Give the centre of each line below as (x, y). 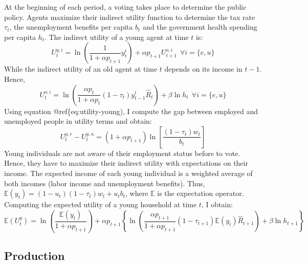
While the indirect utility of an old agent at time (81, 69)
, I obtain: (217, 204)
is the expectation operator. (201, 193)
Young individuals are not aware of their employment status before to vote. (122, 153)
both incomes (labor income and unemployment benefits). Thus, (105, 183)
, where (137, 193)
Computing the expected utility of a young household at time (101, 204)
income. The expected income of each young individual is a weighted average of (128, 173)
